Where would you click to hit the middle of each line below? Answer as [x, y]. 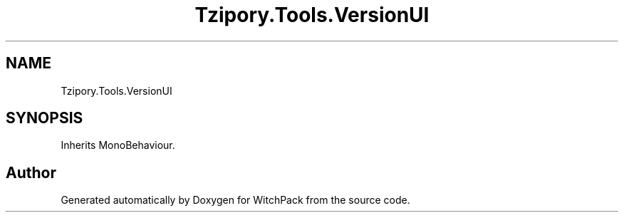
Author [31, 172]
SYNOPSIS [45, 118]
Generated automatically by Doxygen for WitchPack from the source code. [235, 200]
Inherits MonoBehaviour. [118, 145]
